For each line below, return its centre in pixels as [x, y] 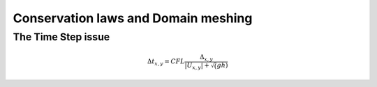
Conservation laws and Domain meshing [133, 18]
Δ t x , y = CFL [166, 63]
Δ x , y [206, 58]
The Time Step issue [61, 37]
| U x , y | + [197, 66]
